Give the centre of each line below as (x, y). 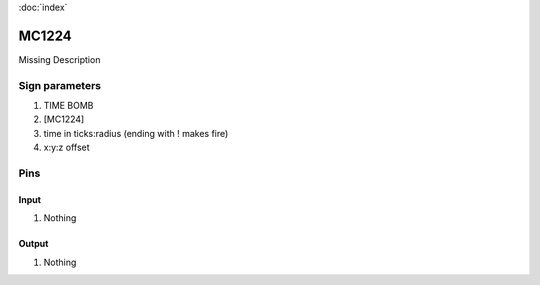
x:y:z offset (66, 147)
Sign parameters (60, 85)
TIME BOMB (68, 106)
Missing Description (59, 59)
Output (33, 244)
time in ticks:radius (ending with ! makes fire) (136, 133)
